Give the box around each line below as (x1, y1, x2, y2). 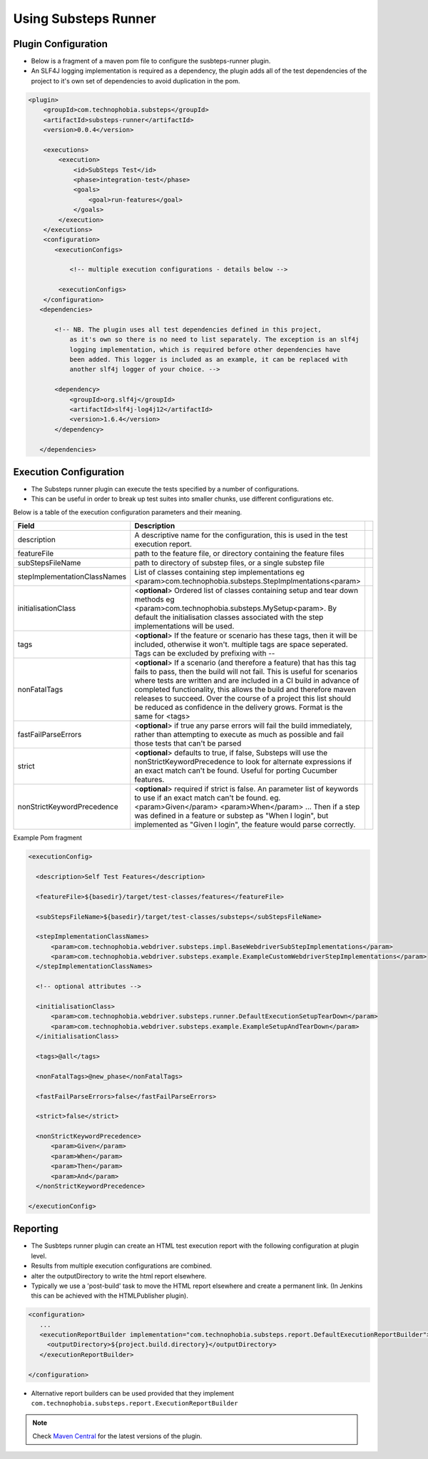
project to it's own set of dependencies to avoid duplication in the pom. (31, 76, 240, 85)
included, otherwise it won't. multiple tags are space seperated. (134, 639, 349, 649)
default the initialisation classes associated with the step (134, 612, 324, 622)
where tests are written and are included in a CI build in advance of (134, 676, 360, 686)
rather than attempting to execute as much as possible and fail (134, 730, 344, 740)
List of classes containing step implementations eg (134, 567, 305, 577)
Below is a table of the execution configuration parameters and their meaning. (13, 507, 243, 517)
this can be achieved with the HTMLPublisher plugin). (31, 1291, 188, 1300)
